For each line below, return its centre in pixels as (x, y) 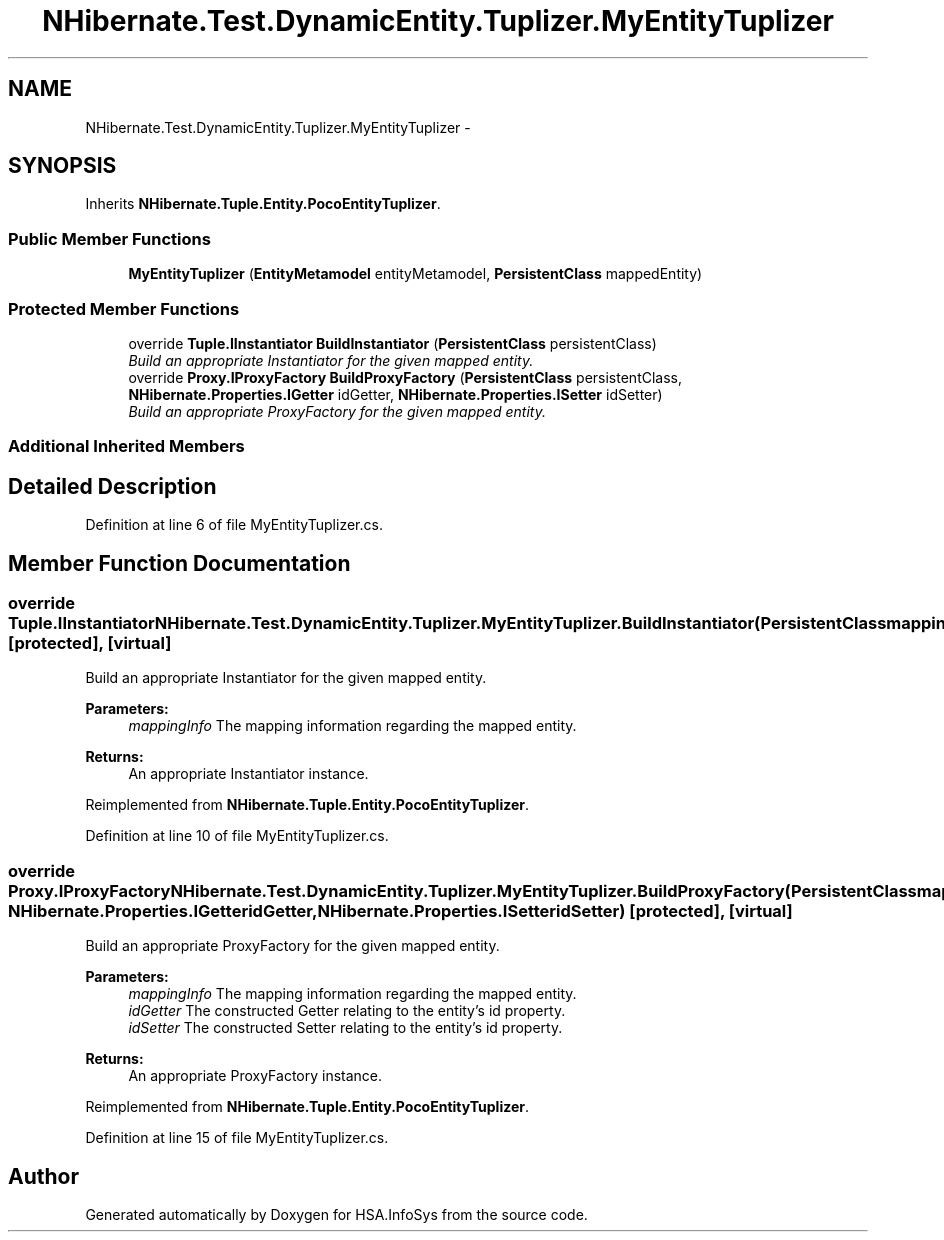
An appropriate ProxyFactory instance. (255, 1076)
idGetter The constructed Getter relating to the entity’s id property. (347, 1011)
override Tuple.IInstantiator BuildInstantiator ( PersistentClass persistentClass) (392, 343)
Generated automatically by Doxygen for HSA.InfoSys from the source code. (336, 1214)
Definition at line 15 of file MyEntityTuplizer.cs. (237, 1138)
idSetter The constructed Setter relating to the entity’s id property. (345, 1028)
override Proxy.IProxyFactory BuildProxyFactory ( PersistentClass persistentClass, (405, 377)
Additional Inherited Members (126, 446)
